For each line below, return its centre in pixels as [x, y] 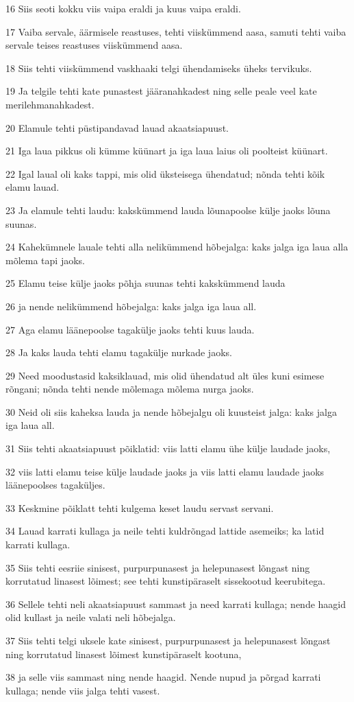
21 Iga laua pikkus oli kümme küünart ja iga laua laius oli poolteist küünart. [167, 151]
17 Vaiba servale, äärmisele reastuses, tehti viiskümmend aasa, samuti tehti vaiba [176, 31]
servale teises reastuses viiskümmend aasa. [94, 45]
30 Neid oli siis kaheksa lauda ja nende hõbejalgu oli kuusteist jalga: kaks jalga [171, 411]
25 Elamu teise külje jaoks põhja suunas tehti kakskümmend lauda [146, 283]
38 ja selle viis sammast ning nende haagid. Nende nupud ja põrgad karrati [163, 677]
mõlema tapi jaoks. [45, 260]
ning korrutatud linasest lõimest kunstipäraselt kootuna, [124, 654]
